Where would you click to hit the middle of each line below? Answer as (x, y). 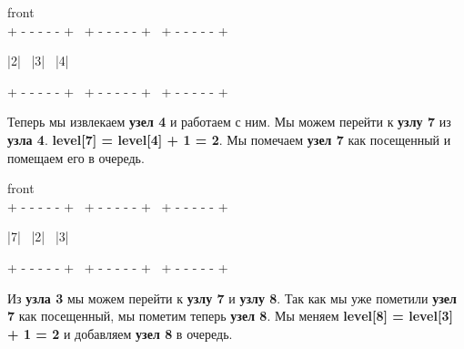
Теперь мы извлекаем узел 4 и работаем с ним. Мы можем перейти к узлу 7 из (229, 122)
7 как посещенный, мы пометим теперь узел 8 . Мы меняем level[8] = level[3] (230, 316)
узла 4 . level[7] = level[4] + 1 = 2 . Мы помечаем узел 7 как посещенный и (229, 139)
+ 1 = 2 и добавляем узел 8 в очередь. (120, 333)
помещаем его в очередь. (76, 157)
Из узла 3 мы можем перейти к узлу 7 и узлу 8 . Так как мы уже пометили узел (232, 298)
